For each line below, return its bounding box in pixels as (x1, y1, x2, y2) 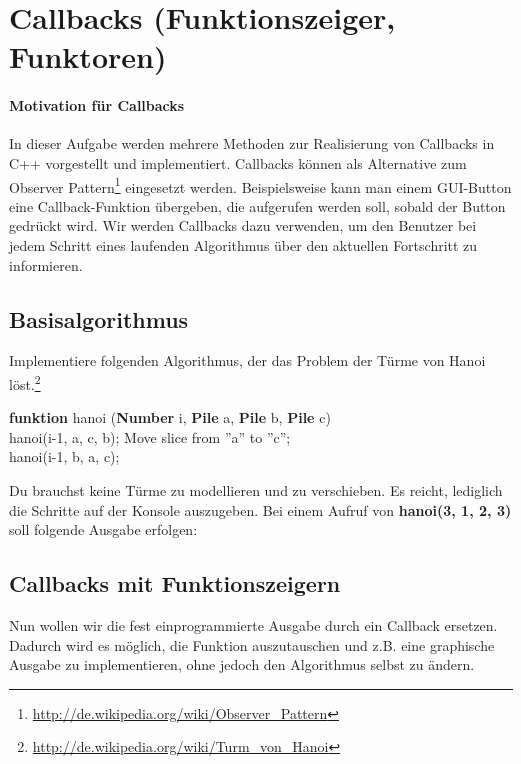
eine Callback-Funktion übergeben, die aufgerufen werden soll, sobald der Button (9, 195, 506, 216)
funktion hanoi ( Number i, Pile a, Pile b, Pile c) (9, 407, 331, 428)
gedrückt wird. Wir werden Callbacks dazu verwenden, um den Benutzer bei (9, 215, 477, 236)
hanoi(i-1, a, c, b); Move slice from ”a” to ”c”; (9, 426, 291, 447)
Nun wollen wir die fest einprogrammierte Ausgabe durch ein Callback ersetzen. (9, 614, 498, 635)
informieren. (9, 254, 83, 275)
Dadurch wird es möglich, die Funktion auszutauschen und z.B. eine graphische (9, 634, 495, 655)
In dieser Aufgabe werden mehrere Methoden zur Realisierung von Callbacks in (9, 133, 495, 154)
